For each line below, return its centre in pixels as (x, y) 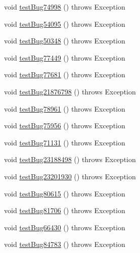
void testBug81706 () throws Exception (65, 210)
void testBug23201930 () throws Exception (70, 176)
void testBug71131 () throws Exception (65, 142)
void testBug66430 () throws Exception (65, 227)
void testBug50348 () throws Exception (65, 41)
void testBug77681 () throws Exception (65, 74)
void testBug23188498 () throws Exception (70, 159)
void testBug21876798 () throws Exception (70, 91)
